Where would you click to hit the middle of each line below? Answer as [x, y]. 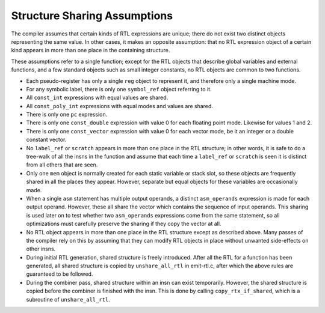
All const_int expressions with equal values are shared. [97, 98]
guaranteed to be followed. [60, 274]
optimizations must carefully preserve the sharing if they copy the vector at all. [124, 224]
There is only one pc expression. [67, 115]
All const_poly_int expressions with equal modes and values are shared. [120, 106]
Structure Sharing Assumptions [92, 16]
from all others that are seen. [62, 165]
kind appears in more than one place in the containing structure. [91, 50]
